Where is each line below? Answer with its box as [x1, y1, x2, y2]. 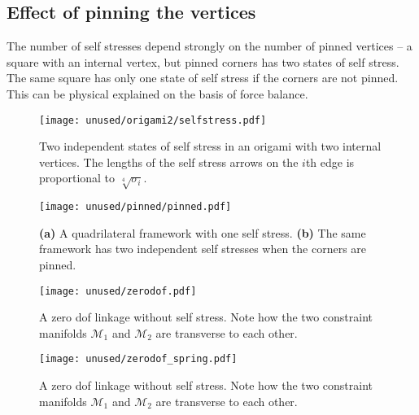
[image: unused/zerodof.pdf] [39, 285, 197, 297]
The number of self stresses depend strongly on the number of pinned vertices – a [7, 37, 412, 55]
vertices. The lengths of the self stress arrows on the [39, 153, 299, 170]
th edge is [305, 153, 355, 170]
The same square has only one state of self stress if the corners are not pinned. [7, 69, 399, 86]
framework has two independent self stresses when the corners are [39, 240, 367, 257]
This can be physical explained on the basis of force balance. [7, 85, 308, 102]
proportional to [39, 169, 116, 186]
